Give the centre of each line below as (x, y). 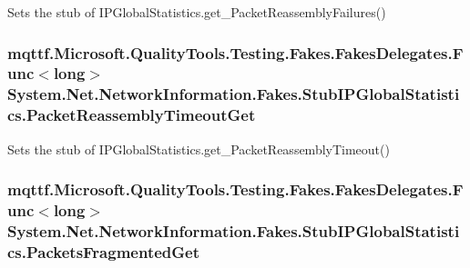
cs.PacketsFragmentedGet (104, 251)
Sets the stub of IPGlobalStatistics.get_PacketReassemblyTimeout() (199, 149)
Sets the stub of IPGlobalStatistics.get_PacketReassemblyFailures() (197, 12)
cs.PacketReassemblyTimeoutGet (132, 115)
